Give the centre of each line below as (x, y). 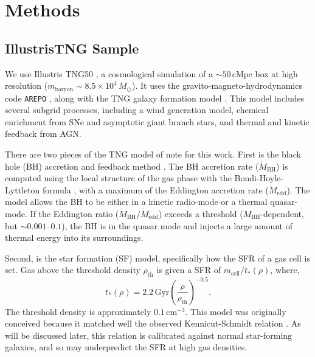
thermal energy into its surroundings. (74, 237)
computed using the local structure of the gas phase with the (118, 178)
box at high (276, 73)
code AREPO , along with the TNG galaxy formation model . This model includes (155, 98)
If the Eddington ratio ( (74, 214)
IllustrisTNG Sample (72, 48)
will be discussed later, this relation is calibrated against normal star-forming (149, 335)
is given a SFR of (189, 270)
